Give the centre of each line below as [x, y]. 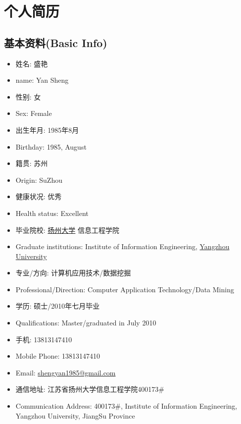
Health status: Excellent [52, 213]
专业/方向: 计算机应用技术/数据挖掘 [73, 273]
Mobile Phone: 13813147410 [58, 356]
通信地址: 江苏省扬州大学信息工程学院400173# [90, 389]
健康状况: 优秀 [39, 196]
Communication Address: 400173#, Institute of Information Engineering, [126, 406]
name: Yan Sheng [42, 80]
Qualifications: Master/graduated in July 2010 [86, 323]
